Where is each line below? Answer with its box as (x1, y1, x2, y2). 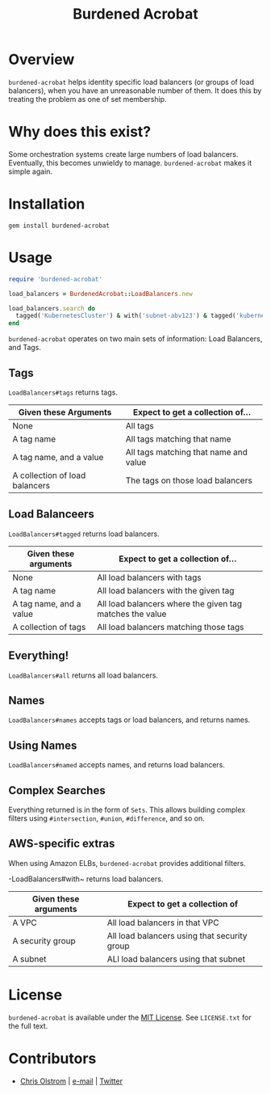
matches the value (96, 608, 167, 619)
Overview (8, 50, 75, 69)
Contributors (8, 1049, 97, 1067)
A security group (12, 935, 77, 946)
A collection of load (12, 470, 86, 481)
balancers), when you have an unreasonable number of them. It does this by (8, 86, 262, 95)
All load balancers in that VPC (106, 917, 219, 928)
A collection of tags (12, 621, 86, 632)
